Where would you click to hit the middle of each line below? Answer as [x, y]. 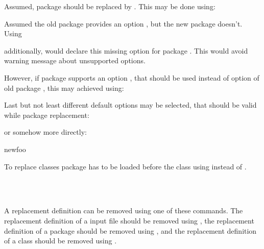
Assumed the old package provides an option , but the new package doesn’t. [123, 23]
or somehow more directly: [45, 132]
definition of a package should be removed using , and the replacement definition [130, 230]
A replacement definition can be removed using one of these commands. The [124, 210]
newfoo [15, 149]
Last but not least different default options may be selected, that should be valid [130, 105]
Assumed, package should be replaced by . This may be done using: [110, 6]
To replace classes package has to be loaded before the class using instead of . [125, 166]
